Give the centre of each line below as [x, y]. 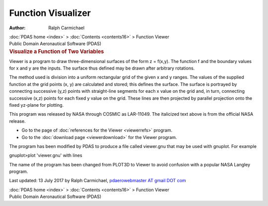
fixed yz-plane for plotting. [36, 105]
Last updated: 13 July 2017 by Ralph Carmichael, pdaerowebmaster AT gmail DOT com [98, 181]
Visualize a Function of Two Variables [57, 51]
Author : [17, 28]
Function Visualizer [50, 13]
